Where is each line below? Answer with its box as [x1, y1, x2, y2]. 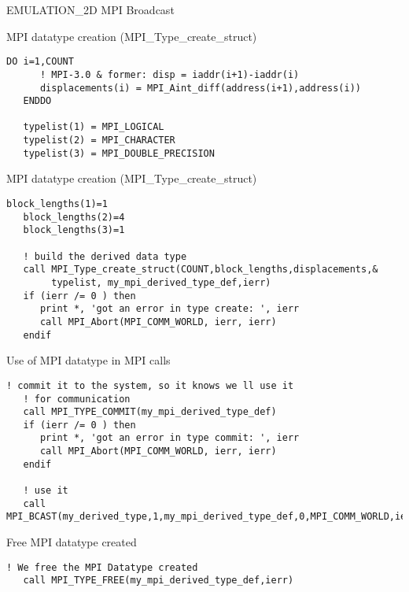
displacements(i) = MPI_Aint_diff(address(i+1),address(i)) [39, 82, 362, 94]
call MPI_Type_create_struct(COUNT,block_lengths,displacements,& [23, 264, 378, 276]
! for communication [23, 393, 131, 405]
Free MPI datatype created [6, 534, 137, 550]
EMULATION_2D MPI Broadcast [6, 2, 175, 17]
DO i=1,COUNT [6, 56, 74, 68]
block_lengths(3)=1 [23, 224, 125, 236]
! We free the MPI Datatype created [6, 561, 198, 573]
